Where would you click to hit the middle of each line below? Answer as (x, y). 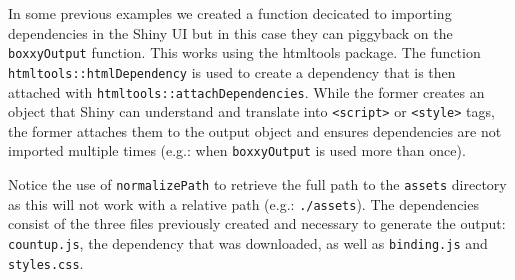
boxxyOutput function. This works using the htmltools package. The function (244, 52)
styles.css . (46, 262)
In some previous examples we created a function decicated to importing (230, 13)
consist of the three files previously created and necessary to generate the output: (257, 223)
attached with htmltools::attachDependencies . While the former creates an (246, 91)
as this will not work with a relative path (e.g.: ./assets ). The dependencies (243, 203)
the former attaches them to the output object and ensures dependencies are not (255, 130)
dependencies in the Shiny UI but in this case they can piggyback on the (230, 32)
